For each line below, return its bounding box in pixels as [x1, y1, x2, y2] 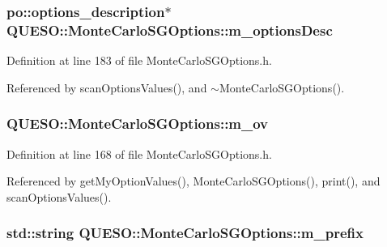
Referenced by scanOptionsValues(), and [6, 79, 207, 96]
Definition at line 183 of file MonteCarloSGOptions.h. [6, 52, 272, 69]
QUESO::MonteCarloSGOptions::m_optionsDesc [6, 19, 333, 40]
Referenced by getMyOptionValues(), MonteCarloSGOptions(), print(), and [6, 172, 381, 190]
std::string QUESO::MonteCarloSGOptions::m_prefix [6, 223, 364, 243]
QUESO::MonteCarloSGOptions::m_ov [6, 113, 269, 134]
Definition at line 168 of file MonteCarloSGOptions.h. [6, 145, 272, 162]
